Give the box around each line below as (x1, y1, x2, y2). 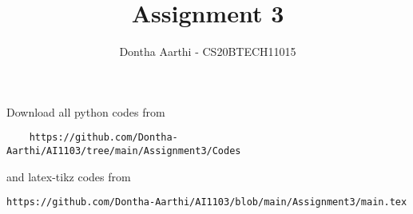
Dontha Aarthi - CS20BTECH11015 (119, 43, 296, 60)
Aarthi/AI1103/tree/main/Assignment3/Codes (6, 145, 241, 157)
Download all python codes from (6, 103, 165, 120)
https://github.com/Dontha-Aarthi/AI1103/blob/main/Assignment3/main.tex (6, 196, 407, 208)
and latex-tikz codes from (6, 168, 131, 184)
